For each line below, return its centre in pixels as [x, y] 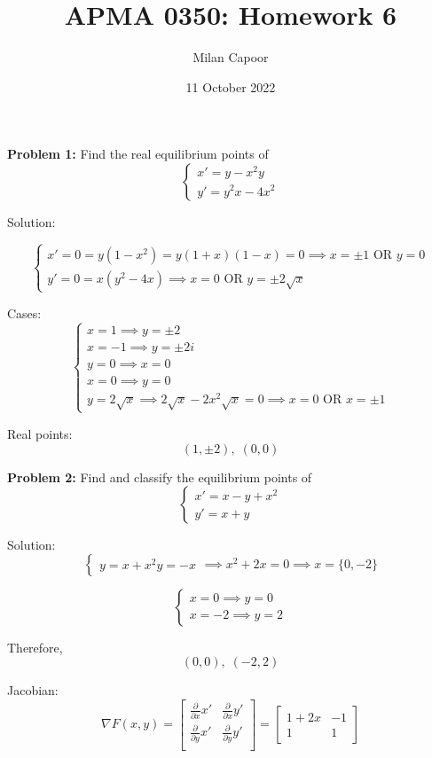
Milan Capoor [231, 57]
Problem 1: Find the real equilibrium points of [138, 154]
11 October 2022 [231, 86]
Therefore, [35, 647]
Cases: [24, 313]
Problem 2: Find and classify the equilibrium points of [160, 477]
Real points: [40, 433]
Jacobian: [33, 690]
